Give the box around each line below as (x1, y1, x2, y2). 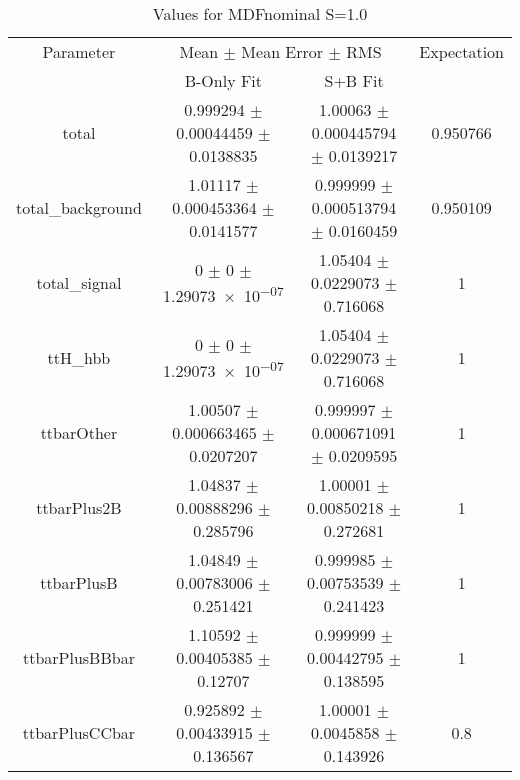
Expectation (419, 40, 504, 63)
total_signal (36, 271, 122, 294)
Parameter (42, 40, 116, 63)
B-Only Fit (184, 69, 263, 92)
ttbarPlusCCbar (22, 721, 136, 744)
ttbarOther (40, 421, 118, 444)
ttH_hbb (47, 346, 111, 369)
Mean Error (241, 40, 324, 63)
